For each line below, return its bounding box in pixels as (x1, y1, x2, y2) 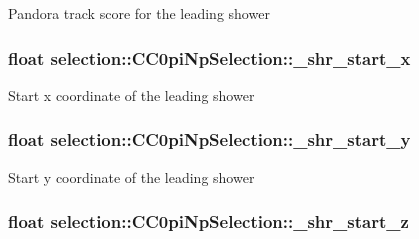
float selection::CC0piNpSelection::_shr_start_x (8, 45, 411, 70)
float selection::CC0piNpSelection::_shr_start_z (8, 209, 409, 234)
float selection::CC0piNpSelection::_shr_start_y (8, 127, 411, 152)
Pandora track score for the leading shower (8, 3, 270, 23)
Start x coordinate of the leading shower (8, 84, 255, 105)
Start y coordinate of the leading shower (8, 166, 255, 187)
